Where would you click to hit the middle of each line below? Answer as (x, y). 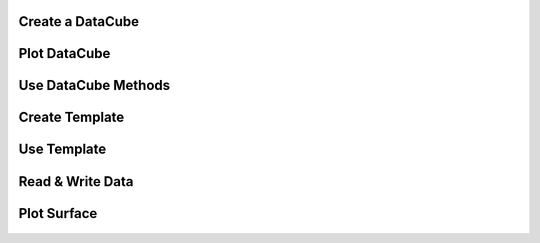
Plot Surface (58, 213)
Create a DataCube (79, 21)
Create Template (71, 117)
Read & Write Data (76, 181)
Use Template (62, 149)
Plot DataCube (64, 53)
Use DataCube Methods (94, 85)
